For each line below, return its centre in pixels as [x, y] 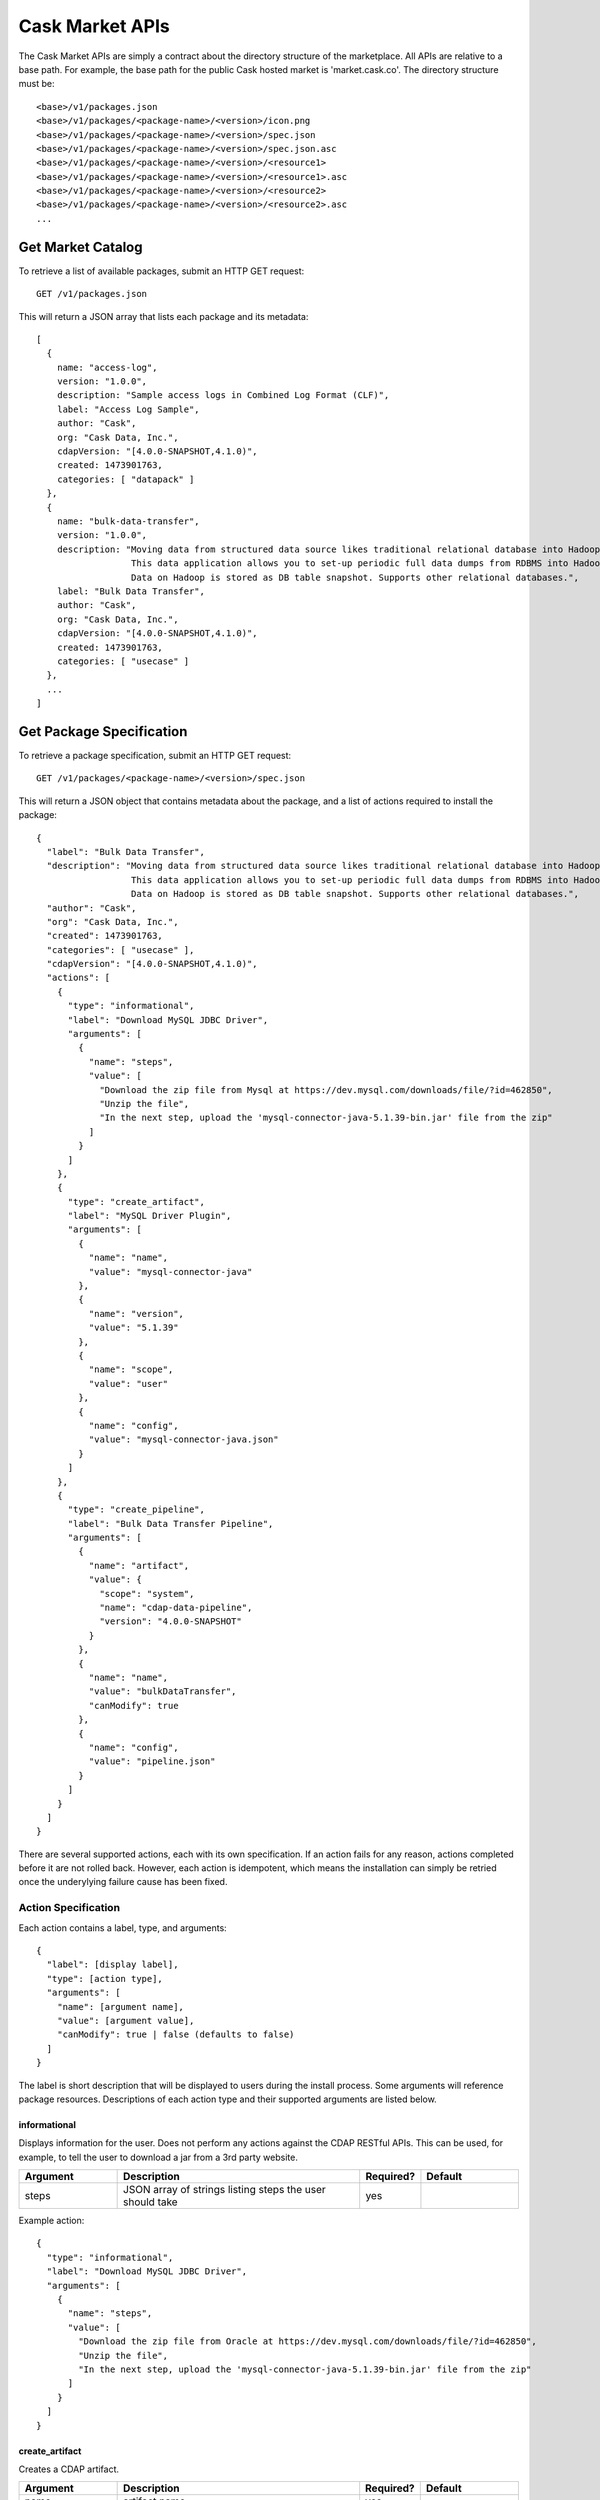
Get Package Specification [103, 731]
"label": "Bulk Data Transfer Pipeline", [170, 1523]
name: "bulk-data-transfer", [128, 521]
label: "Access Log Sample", [128, 409]
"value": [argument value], [125, 2020]
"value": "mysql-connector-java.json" [183, 1439]
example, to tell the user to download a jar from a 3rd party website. [158, 2157]
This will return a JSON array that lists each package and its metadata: [163, 316]
